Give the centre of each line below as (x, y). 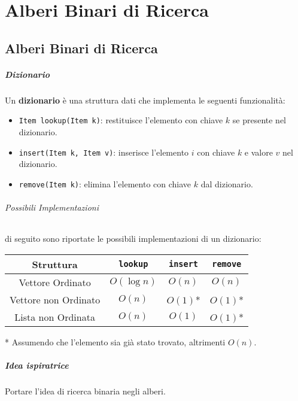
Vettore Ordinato (55, 282)
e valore (259, 152)
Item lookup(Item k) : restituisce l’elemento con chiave (121, 120)
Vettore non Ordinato (55, 299)
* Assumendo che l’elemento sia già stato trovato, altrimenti (115, 341)
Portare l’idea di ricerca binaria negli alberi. (85, 391)
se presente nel (259, 120)
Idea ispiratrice (37, 365)
